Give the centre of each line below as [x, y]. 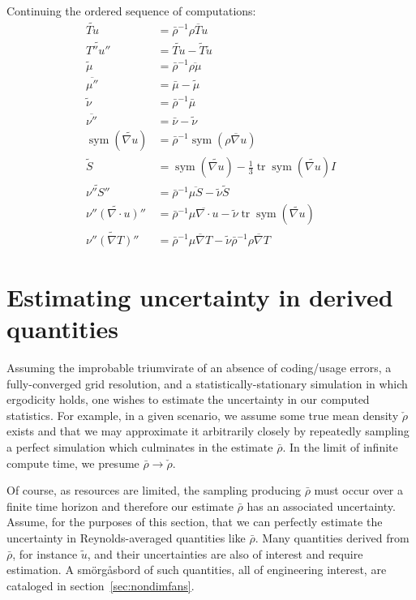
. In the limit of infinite [340, 446]
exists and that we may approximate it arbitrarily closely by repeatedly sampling [208, 431]
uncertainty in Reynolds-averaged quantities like [126, 537]
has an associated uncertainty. [321, 506]
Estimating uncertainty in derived [200, 296]
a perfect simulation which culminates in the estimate [140, 446]
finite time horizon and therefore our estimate [120, 506]
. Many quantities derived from [332, 537]
